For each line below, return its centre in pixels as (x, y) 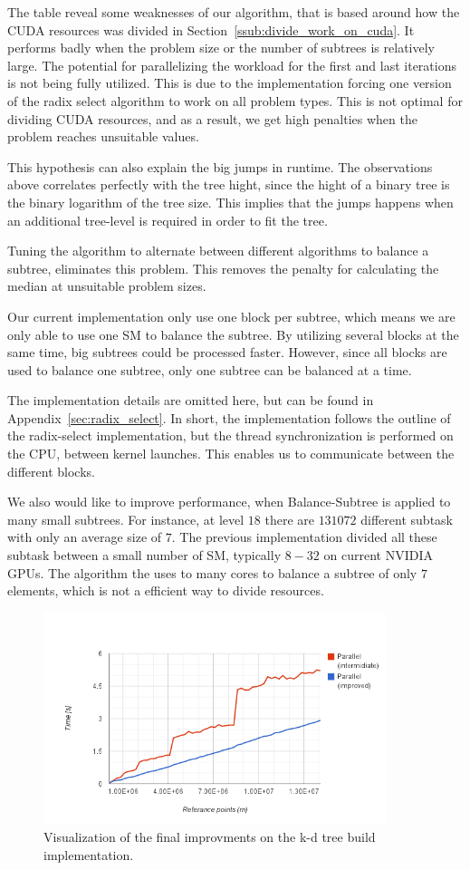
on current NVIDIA (378, 555)
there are (289, 519)
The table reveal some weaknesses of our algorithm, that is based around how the (234, 12)
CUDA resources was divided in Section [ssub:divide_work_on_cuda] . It (211, 29)
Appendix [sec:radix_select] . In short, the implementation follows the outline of (229, 417)
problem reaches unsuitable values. (103, 136)
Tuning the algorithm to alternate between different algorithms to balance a (218, 251)
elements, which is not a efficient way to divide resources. (166, 590)
